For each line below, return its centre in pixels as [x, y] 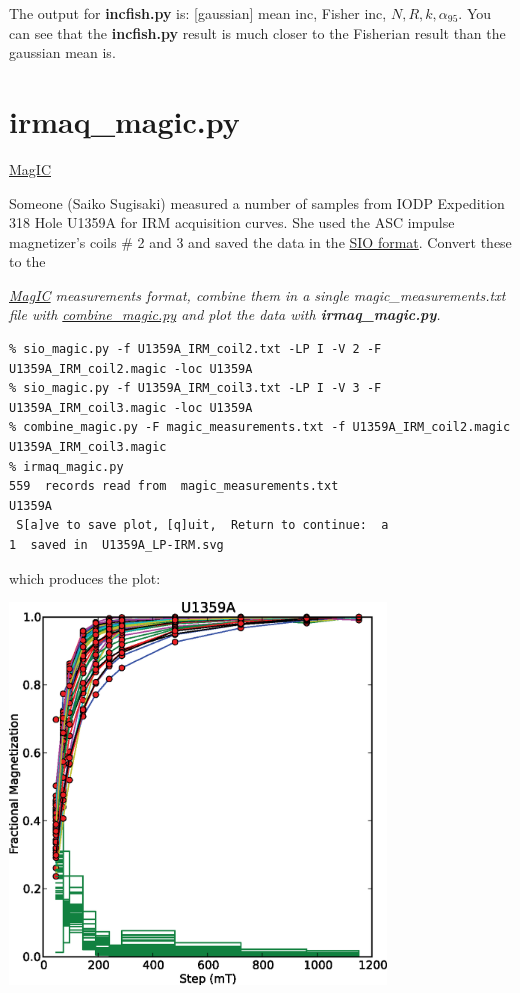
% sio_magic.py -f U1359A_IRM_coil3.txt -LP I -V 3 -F [195, 388]
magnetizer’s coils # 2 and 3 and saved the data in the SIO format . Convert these [260, 241]
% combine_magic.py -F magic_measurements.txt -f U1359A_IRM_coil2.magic [260, 427]
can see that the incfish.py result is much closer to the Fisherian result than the [257, 32]
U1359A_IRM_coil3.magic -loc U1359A [131, 407]
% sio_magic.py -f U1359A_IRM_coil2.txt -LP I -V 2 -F [195, 349]
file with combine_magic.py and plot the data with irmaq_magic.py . [225, 314]
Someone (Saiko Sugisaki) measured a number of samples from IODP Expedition [257, 202]
